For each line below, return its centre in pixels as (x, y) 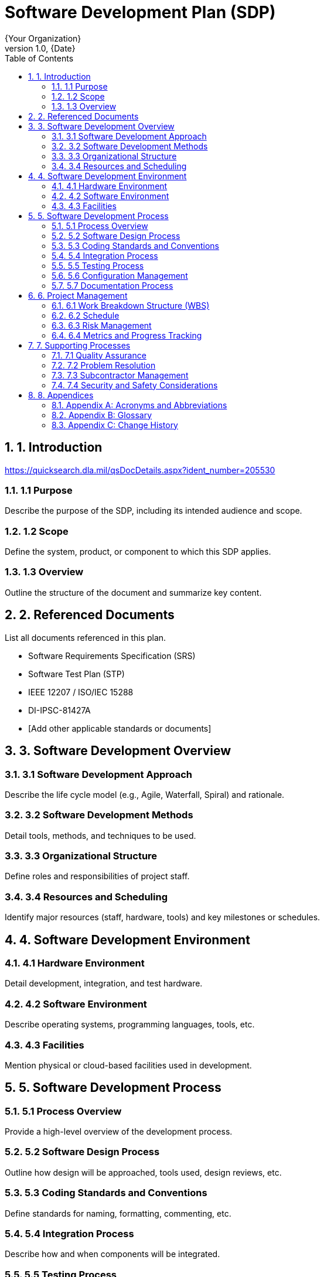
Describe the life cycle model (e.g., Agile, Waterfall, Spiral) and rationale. (145, 794)
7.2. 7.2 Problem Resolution (104, 365)
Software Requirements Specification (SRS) (112, 655)
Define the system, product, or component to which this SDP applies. (138, 552)
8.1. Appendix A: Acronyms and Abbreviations (139, 405)
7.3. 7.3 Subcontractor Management (120, 375)
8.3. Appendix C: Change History (115, 425)
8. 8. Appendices (61, 395)
